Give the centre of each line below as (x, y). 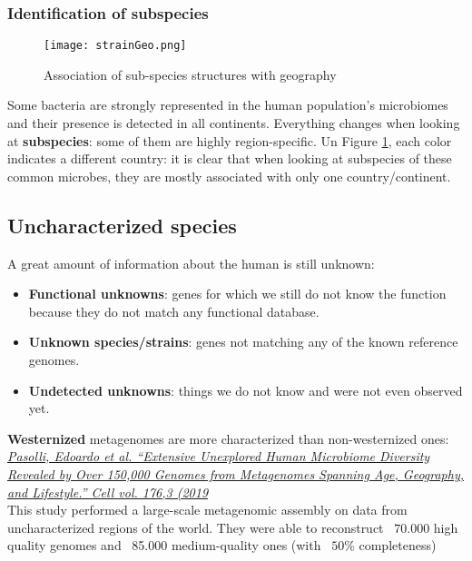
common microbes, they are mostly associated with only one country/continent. (229, 176)
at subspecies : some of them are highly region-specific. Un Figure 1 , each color (230, 140)
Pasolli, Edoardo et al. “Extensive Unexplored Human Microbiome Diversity (219, 456)
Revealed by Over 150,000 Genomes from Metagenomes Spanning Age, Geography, (236, 473)
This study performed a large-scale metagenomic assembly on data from (207, 510)
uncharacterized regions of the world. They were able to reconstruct (196, 527)
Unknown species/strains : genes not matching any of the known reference (243, 342)
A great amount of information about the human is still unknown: (191, 263)
